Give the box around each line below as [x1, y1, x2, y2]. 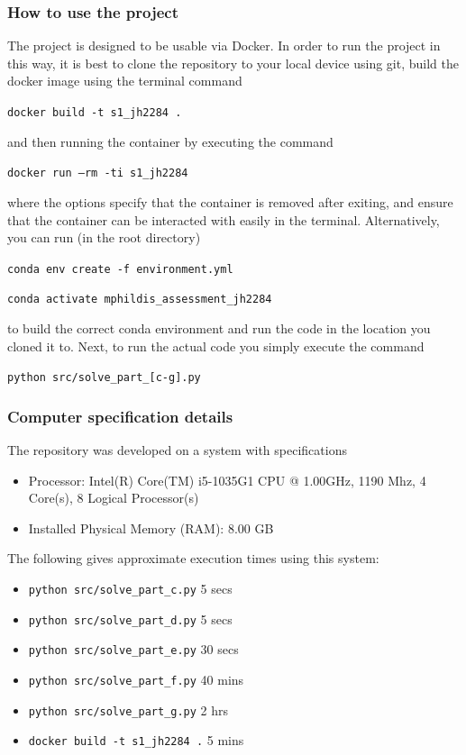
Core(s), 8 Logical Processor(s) [28, 488, 199, 507]
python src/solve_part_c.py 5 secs [28, 579, 233, 598]
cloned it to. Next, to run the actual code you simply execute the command [7, 336, 425, 355]
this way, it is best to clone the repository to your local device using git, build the [7, 53, 460, 72]
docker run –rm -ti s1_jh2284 [7, 167, 188, 180]
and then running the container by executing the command [7, 132, 334, 150]
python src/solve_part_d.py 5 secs [28, 609, 233, 628]
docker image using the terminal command [7, 71, 242, 90]
